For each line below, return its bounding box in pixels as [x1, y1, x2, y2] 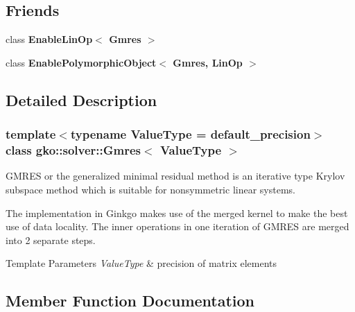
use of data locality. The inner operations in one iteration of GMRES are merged [6, 219, 349, 234]
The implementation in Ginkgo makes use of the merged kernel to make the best [6, 205, 348, 220]
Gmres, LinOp [173, 55, 243, 69]
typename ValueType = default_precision [70, 125, 311, 143]
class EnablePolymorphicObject [6, 55, 157, 69]
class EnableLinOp [6, 32, 93, 46]
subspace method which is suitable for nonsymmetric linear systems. [6, 182, 295, 196]
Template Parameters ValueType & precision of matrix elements [6, 256, 277, 270]
